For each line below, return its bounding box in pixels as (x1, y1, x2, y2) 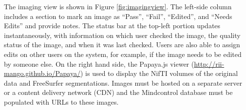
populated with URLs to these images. (4, 96, 119, 107)
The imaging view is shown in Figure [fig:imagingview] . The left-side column (4, 1, 232, 11)
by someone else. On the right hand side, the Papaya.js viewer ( (4, 58, 194, 69)
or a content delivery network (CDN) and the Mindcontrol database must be (4, 87, 233, 97)
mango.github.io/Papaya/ (4, 68, 80, 78)
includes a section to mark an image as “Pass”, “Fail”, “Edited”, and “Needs (4, 11, 232, 21)
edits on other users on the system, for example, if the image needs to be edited (4, 49, 242, 59)
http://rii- (194, 58, 225, 69)
